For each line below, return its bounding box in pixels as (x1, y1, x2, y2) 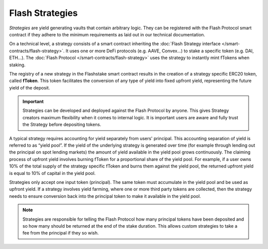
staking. (9, 62, 26, 68)
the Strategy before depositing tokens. (22, 122, 101, 128)
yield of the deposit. (9, 84, 50, 90)
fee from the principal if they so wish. (22, 230, 99, 236)
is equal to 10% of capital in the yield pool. (9, 170, 96, 176)
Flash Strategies (9, 7, 78, 18)
